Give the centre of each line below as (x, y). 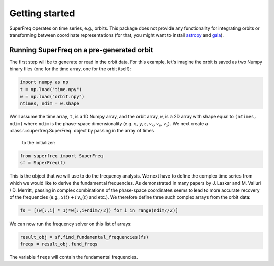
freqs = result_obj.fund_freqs (59, 244)
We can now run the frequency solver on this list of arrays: (71, 224)
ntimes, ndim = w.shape (50, 103)
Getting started (42, 13)
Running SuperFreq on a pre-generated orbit (81, 50)
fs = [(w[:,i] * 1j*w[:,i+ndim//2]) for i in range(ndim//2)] (99, 211)
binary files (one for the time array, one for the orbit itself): (70, 69)
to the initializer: (39, 142)
